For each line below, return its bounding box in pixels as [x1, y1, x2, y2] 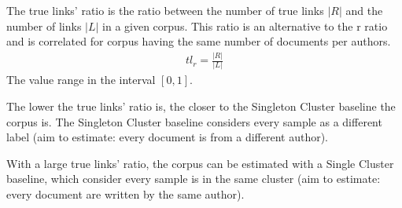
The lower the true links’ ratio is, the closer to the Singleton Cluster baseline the [6, 98, 396, 115]
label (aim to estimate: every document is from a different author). [6, 129, 329, 145]
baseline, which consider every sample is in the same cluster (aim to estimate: [6, 170, 381, 187]
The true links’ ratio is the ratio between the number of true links [6, 2, 324, 18]
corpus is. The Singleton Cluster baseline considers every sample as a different [6, 113, 382, 130]
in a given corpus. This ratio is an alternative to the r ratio [102, 17, 388, 34]
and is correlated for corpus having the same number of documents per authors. [6, 33, 391, 49]
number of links [6, 17, 82, 34]
